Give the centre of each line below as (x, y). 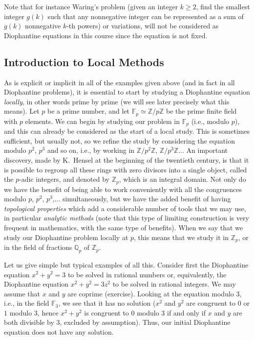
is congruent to (106, 312)
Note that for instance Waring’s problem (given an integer (91, 6)
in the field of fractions (38, 247)
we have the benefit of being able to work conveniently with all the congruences (123, 189)
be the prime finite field (201, 111)
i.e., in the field (27, 303)
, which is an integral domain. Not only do (182, 179)
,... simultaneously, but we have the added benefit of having (142, 199)
